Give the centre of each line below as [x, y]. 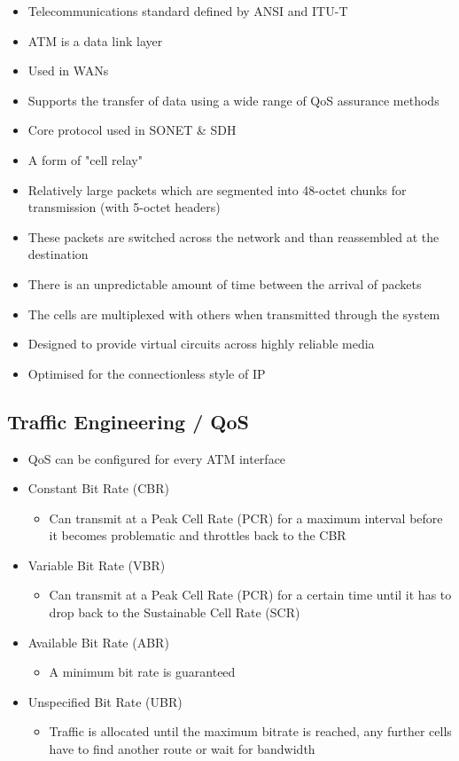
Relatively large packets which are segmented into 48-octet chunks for [217, 189]
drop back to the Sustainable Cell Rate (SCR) [175, 612]
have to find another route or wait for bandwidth [182, 749]
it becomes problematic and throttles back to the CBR [198, 535]
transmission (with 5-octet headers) [124, 207]
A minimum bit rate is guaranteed [142, 672]
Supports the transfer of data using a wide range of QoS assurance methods [233, 100]
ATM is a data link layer [95, 40]
